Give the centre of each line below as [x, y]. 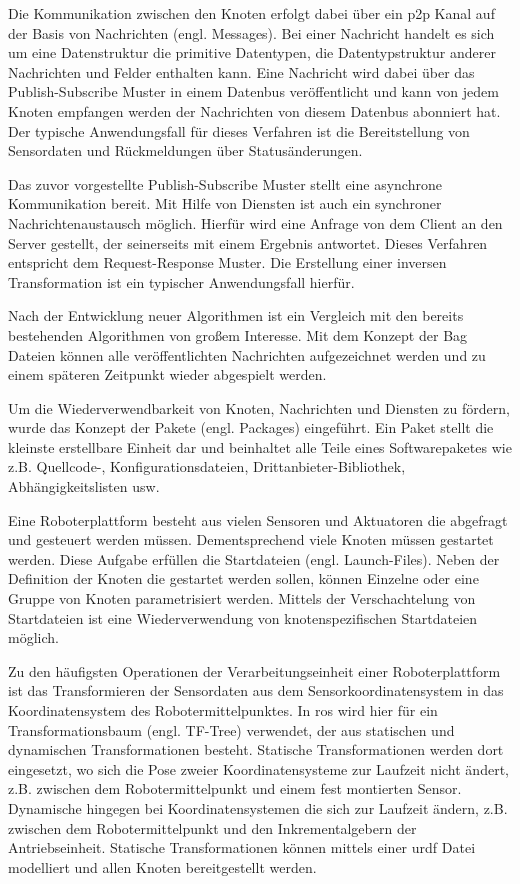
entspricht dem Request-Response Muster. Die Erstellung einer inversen [227, 262]
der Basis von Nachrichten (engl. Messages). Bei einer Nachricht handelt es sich [251, 32]
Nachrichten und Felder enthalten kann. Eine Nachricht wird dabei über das [241, 71]
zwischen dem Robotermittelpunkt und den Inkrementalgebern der [212, 827]
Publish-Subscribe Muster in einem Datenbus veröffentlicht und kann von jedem [253, 91]
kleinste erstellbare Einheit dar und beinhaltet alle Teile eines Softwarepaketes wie [260, 446]
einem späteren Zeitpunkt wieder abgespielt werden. [167, 374]
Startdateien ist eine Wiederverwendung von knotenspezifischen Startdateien [243, 617]
